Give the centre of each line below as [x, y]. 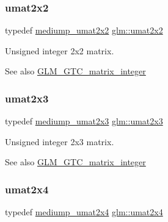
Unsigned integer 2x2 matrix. [60, 50]
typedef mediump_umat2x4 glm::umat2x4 [84, 212]
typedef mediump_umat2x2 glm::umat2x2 [84, 30]
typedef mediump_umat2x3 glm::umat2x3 [84, 121]
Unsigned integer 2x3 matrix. [60, 141]
